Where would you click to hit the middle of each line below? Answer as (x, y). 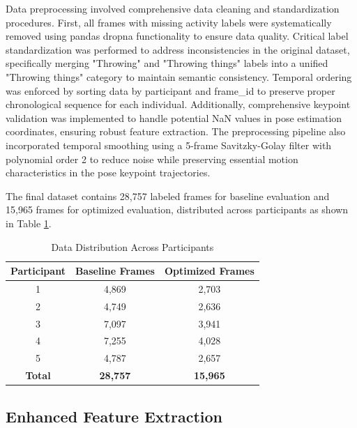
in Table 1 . (29, 223)
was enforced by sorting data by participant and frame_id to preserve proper (170, 90)
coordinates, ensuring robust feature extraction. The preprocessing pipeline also (176, 131)
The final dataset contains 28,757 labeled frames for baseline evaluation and (168, 196)
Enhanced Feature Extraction (114, 416)
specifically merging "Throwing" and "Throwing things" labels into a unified (167, 63)
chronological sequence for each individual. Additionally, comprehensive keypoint (178, 104)
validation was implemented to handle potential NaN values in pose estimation (174, 117)
